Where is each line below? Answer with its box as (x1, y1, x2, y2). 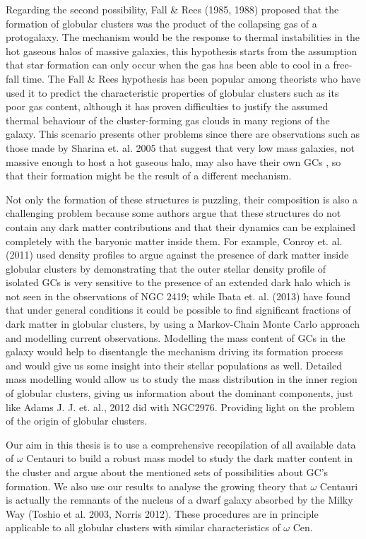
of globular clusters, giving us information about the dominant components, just (6, 386, 353, 401)
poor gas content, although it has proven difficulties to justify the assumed (6, 99, 329, 114)
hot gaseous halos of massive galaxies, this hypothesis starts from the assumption (6, 43, 358, 58)
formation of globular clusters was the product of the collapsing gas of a (6, 16, 317, 30)
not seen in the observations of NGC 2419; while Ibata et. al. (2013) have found (6, 288, 351, 303)
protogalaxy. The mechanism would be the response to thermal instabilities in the (6, 30, 360, 45)
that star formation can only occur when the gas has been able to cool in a (6, 57, 330, 72)
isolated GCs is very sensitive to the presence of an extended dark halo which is (6, 275, 350, 290)
